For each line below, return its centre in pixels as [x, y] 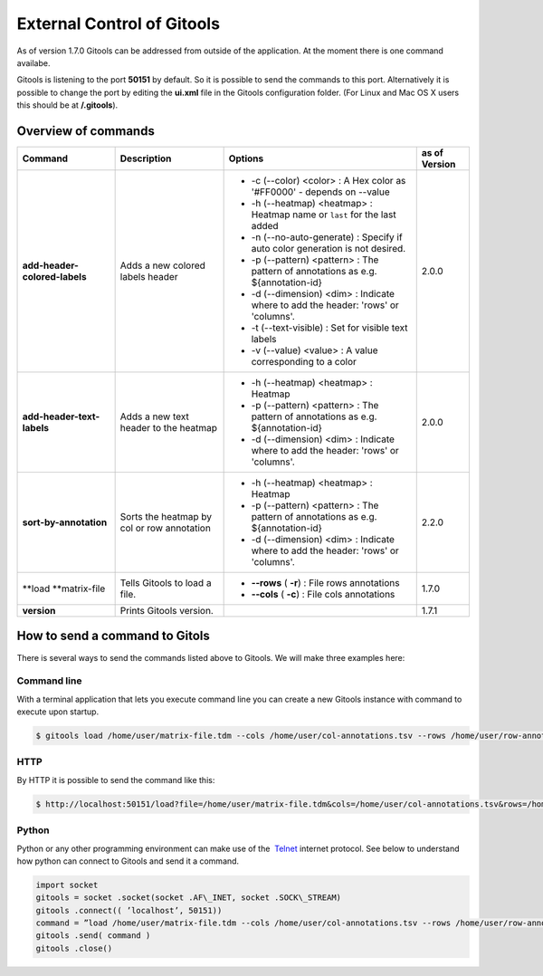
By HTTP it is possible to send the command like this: [116, 780]
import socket [67, 885]
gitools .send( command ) [93, 936]
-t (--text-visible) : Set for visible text [329, 328]
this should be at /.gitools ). [67, 105]
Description [146, 158]
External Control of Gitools [119, 24]
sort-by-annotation [65, 522]
